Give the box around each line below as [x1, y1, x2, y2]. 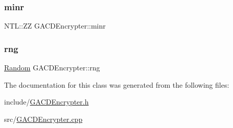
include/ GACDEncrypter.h [4, 96, 89, 107]
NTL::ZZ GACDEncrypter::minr [4, 20, 106, 31]
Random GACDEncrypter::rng [4, 62, 100, 73]
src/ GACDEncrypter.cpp [4, 113, 83, 124]
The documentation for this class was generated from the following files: [4, 79, 229, 90]
